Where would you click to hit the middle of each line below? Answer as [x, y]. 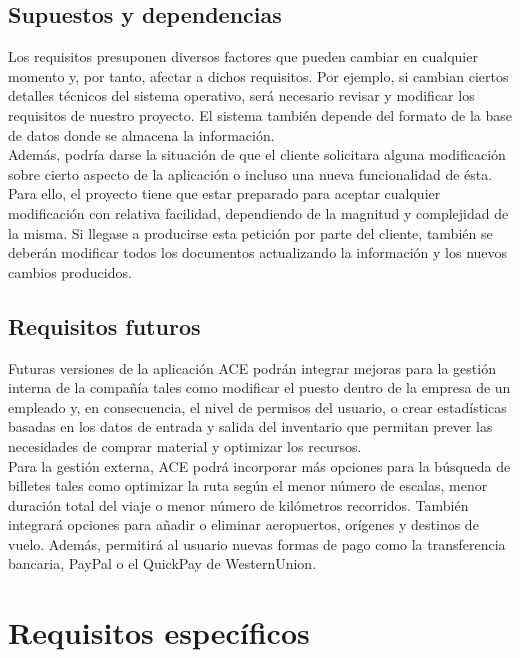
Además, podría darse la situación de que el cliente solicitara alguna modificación [257, 154]
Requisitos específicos [159, 632]
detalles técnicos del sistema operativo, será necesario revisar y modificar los [241, 95]
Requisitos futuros [104, 325]
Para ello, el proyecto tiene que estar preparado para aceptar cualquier [224, 193]
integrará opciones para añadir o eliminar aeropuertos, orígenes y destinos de [243, 524]
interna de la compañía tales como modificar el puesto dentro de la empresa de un [259, 387]
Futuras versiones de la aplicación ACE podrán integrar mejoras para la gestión [252, 367]
